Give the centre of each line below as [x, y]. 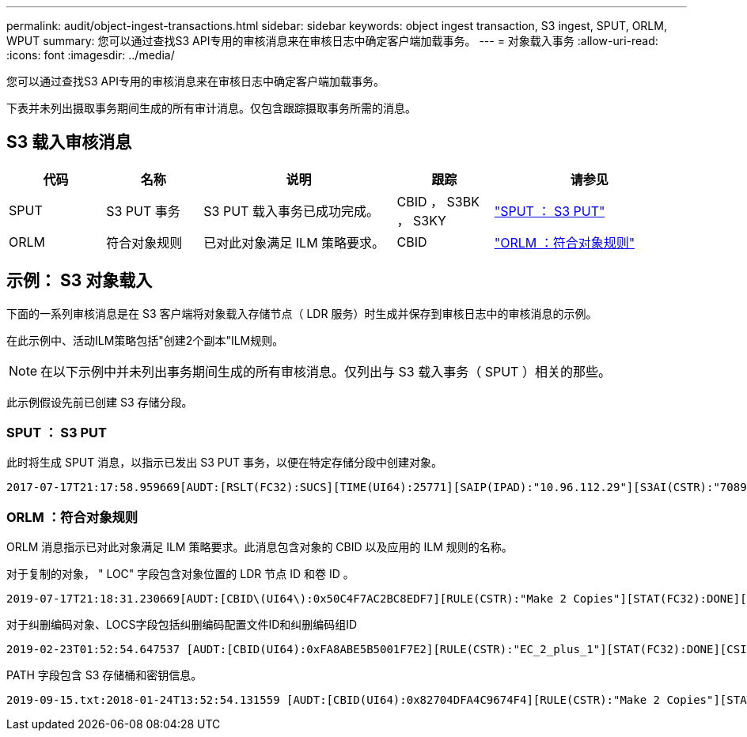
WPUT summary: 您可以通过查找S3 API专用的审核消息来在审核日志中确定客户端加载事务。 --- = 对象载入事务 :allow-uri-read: [332, 41]
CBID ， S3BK [438, 201]
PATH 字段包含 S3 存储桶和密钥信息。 [104, 675]
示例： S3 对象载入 [80, 281]
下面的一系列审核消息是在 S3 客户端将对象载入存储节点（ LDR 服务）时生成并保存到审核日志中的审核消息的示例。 [302, 313]
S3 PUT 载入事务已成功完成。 [291, 211]
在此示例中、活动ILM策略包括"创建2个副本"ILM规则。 [145, 340]
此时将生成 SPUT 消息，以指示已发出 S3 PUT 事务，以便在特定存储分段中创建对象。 [225, 463]
